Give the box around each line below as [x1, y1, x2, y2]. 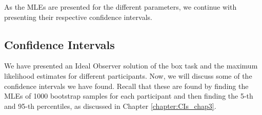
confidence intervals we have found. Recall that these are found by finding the [4, 80, 249, 91]
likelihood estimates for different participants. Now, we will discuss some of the [4, 70, 252, 81]
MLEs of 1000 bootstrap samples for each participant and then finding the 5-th [4, 90, 253, 101]
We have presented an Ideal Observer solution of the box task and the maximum [4, 60, 258, 71]
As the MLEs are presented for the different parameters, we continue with [4, 2, 237, 12]
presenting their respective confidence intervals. [4, 11, 152, 22]
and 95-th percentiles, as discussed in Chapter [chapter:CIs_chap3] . [4, 100, 216, 111]
